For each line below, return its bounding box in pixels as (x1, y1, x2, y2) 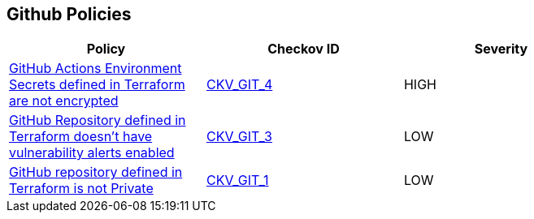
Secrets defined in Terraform (9, 76, 185, 93)
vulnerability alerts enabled (9, 144, 175, 161)
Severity (474, 41, 528, 58)
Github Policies (7, 4, 132, 24)
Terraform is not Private (9, 180, 154, 197)
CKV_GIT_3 (206, 128, 272, 145)
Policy (86, 41, 126, 58)
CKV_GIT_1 (206, 172, 269, 189)
